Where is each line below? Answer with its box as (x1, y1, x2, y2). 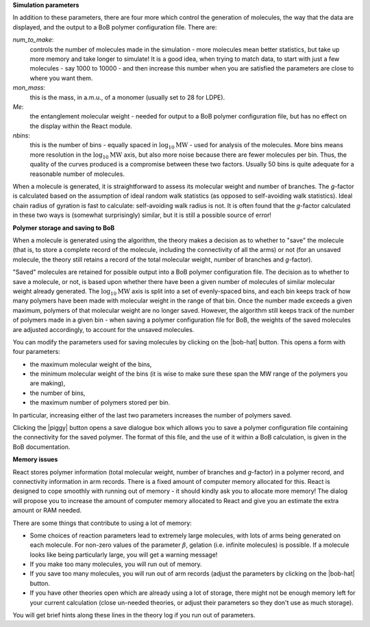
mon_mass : (12, 84, 46, 92)
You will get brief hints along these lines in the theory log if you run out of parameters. (12, 611, 256, 619)
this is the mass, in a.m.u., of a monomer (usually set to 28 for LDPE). (29, 93, 225, 101)
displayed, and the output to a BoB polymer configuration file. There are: (12, 23, 217, 31)
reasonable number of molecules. (29, 170, 125, 178)
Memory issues (12, 455, 58, 463)
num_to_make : (12, 36, 54, 44)
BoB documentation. (12, 442, 71, 451)
